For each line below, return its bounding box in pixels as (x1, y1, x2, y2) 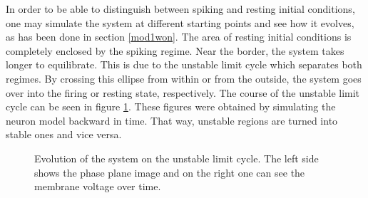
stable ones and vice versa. (6, 127, 122, 142)
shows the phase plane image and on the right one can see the (34, 165, 305, 179)
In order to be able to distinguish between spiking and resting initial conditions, (6, 1, 355, 16)
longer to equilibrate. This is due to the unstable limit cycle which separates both (6, 57, 362, 72)
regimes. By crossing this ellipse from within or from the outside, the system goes (6, 71, 362, 85)
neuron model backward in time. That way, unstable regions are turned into (6, 113, 338, 127)
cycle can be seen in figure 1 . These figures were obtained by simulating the (6, 99, 336, 114)
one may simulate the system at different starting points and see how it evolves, (6, 15, 354, 30)
